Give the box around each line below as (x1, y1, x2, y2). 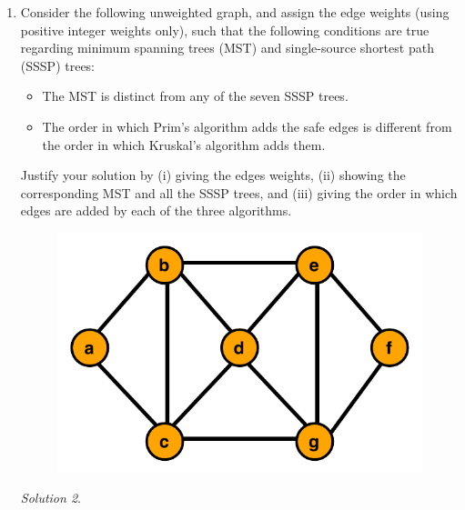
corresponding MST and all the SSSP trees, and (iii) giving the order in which (20, 183, 458, 202)
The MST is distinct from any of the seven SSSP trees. (42, 86, 349, 105)
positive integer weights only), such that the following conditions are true (20, 20, 430, 39)
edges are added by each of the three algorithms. (20, 201, 292, 220)
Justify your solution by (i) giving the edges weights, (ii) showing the (20, 165, 406, 185)
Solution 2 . (20, 488, 81, 507)
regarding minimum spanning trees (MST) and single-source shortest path (20, 38, 434, 57)
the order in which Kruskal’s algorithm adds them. (42, 135, 326, 154)
